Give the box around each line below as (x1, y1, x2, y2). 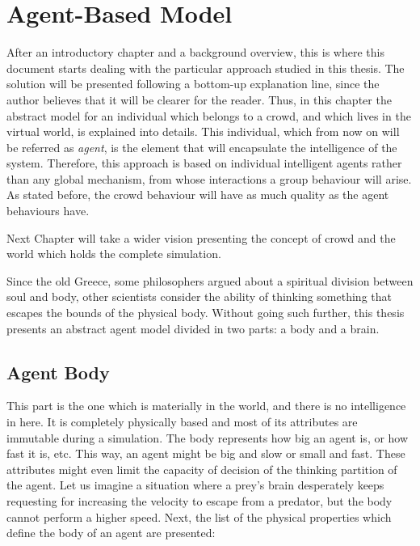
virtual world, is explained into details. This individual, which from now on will (6, 123, 400, 140)
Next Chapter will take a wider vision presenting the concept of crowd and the (6, 229, 396, 246)
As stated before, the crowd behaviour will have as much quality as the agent (6, 186, 389, 203)
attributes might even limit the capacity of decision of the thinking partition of (6, 460, 397, 477)
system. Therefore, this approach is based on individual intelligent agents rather (6, 154, 402, 171)
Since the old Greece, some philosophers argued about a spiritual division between (6, 272, 414, 289)
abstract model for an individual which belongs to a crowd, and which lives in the (6, 107, 411, 124)
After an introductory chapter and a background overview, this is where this (6, 44, 384, 61)
